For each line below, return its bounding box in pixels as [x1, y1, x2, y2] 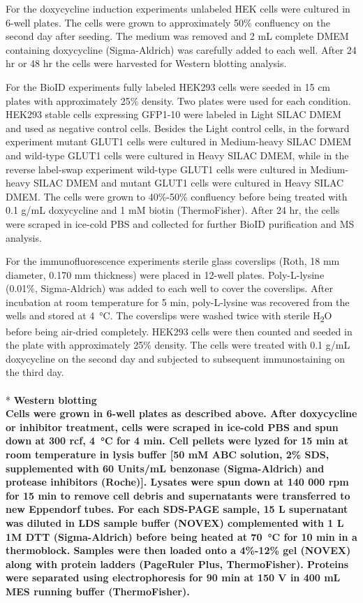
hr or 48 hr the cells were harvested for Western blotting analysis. [6, 56, 287, 71]
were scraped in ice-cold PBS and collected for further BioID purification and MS [6, 216, 355, 231]
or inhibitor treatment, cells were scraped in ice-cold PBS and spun [6, 419, 339, 434]
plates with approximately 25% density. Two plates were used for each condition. [6, 93, 351, 108]
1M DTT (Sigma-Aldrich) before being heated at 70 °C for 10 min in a [6, 529, 357, 544]
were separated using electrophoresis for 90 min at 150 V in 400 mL [6, 570, 341, 585]
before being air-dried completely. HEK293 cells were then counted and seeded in [6, 324, 353, 338]
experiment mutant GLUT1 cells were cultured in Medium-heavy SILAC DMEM [6, 134, 352, 149]
